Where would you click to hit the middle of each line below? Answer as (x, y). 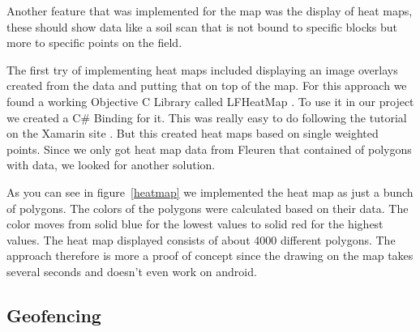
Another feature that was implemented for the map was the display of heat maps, (210, 11)
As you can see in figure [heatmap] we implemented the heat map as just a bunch (210, 192)
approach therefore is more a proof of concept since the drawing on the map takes (210, 255)
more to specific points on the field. (94, 43)
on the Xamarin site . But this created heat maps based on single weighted (193, 133)
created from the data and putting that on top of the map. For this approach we (207, 85)
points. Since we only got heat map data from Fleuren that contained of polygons (209, 149)
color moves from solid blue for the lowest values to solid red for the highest (195, 224)
